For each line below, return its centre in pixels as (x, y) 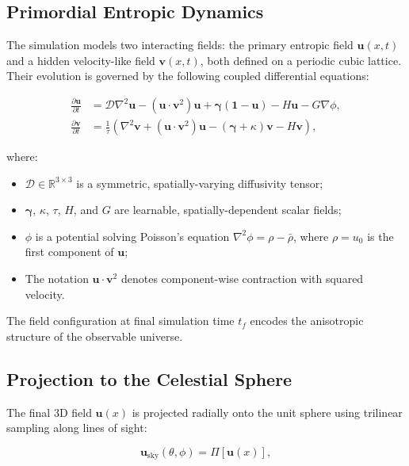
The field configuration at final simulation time (120, 321)
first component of (69, 252)
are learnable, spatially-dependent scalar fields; (228, 210)
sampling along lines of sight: (77, 428)
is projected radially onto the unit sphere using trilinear (267, 412)
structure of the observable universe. (95, 336)
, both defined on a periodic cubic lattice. (301, 60)
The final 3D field (49, 412)
